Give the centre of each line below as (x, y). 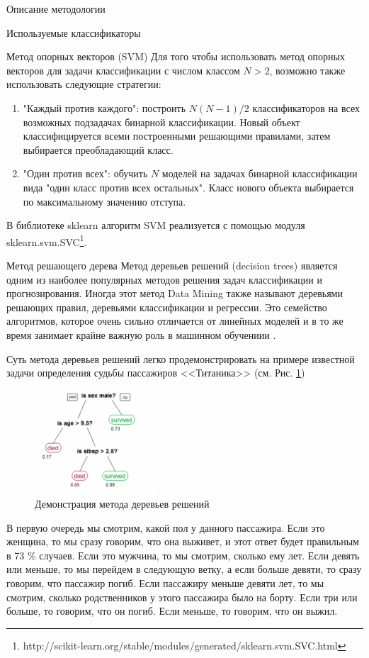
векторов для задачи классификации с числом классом (123, 70)
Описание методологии (56, 9)
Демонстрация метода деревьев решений (122, 504)
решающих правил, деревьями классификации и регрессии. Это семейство (167, 307)
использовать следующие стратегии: (84, 84)
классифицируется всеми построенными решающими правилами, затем (177, 136)
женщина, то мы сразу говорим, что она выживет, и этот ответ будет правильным (183, 541)
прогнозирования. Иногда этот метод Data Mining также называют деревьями (175, 293)
